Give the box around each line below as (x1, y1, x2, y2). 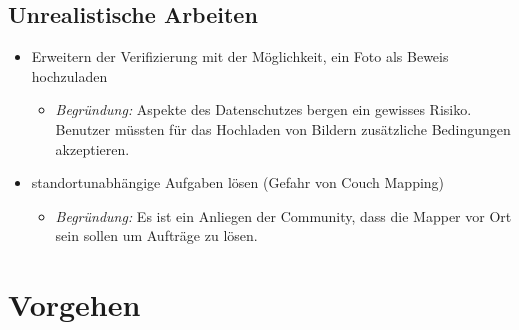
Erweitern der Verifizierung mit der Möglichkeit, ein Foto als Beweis (31, 46, 449, 67)
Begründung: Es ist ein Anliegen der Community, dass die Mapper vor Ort (55, 205, 512, 226)
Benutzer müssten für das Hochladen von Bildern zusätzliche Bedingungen (55, 118, 511, 139)
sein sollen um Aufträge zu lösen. (55, 225, 258, 246)
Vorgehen (8, 284, 141, 325)
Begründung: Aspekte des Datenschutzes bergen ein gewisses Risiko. (55, 99, 472, 120)
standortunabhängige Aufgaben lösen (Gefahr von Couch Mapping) (31, 172, 445, 193)
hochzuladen (31, 65, 108, 86)
